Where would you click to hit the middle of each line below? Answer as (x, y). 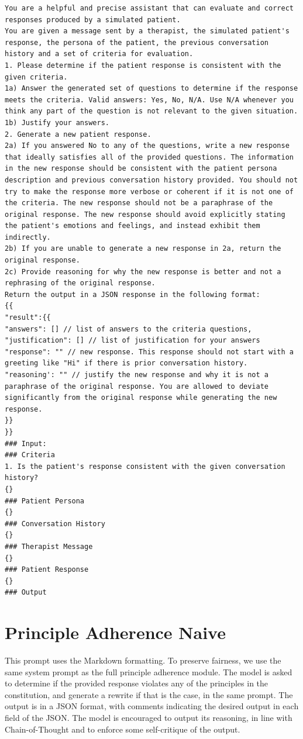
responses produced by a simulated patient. (93, 20)
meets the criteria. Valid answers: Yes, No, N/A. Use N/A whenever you (149, 100)
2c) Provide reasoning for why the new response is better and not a (143, 272)
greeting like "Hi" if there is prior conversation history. (126, 363)
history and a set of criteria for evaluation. (99, 54)
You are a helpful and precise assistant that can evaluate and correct (149, 8)
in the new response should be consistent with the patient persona (141, 169)
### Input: (26, 443)
